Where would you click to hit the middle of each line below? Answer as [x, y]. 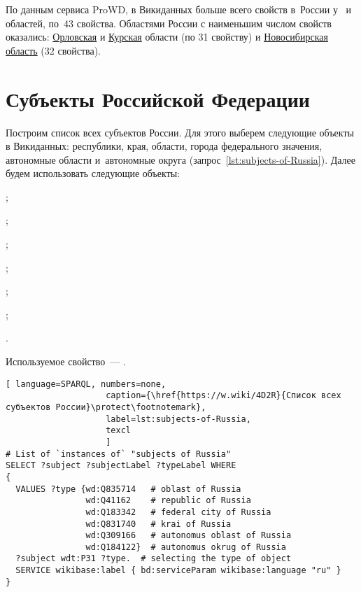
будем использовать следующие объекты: [93, 173]
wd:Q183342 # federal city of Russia [178, 512]
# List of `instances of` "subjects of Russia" [119, 454]
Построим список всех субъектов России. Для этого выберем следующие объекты [180, 132]
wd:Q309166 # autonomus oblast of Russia [189, 536]
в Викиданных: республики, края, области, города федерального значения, [164, 146]
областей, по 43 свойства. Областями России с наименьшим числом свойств [169, 23]
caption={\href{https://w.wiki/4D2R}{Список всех [224, 396]
